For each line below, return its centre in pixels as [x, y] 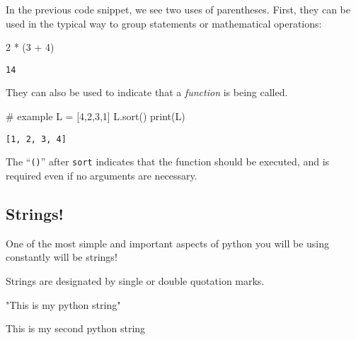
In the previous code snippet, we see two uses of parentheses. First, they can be [178, 9]
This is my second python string [76, 328]
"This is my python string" [63, 304]
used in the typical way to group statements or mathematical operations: [164, 23]
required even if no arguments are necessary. [102, 175]
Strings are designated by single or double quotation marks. [135, 280]
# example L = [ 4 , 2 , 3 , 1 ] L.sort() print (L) [96, 116]
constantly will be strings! [62, 257]
